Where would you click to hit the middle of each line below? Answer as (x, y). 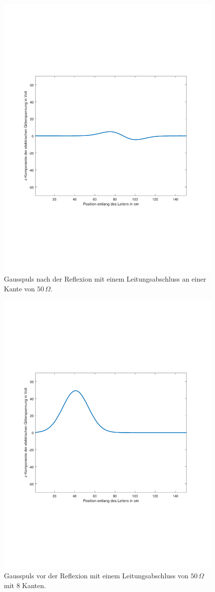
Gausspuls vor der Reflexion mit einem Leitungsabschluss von (96, 576)
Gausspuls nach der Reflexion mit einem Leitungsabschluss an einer (105, 279)
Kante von (20, 289)
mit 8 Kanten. (25, 585)
